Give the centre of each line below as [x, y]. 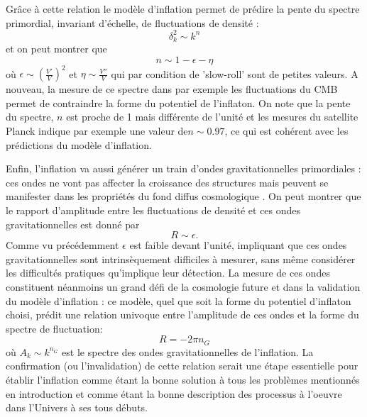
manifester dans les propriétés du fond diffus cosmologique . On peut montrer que [183, 196]
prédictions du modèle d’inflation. [79, 144]
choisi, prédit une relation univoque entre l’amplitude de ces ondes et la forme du [182, 315]
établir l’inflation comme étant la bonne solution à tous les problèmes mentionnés [183, 379]
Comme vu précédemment [62, 245]
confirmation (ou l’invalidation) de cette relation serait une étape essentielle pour [182, 366]
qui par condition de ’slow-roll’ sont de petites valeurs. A [235, 73]
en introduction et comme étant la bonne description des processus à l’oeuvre [174, 393]
